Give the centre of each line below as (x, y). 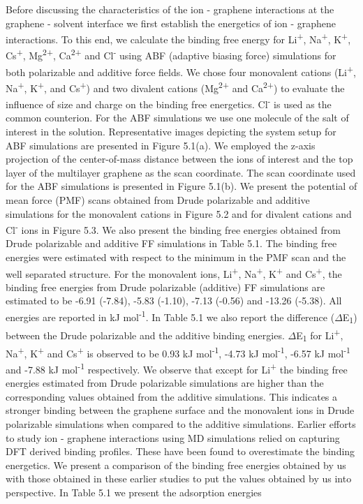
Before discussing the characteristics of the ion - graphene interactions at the (170, 9)
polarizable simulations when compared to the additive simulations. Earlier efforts (181, 423)
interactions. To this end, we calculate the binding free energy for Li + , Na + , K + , (178, 38)
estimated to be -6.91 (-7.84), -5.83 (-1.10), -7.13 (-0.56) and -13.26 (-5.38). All (174, 301)
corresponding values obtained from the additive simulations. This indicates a (172, 396)
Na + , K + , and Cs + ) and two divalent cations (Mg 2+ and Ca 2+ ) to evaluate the (175, 87)
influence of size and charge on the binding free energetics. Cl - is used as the (169, 103)
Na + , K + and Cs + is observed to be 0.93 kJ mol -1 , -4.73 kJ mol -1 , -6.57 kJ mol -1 (178, 352)
